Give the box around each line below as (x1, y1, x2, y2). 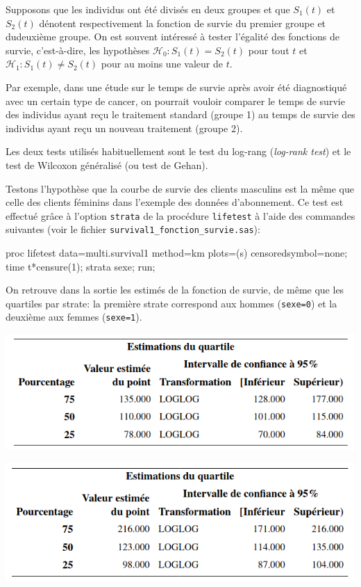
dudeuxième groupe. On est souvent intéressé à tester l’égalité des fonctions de (6, 29, 339, 44)
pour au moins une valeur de (101, 56, 223, 71)
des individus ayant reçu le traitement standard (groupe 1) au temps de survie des (6, 107, 355, 122)
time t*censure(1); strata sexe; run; (6, 259, 156, 273)
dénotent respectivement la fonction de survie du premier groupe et (39, 15, 326, 30)
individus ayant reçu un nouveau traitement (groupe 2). (6, 120, 243, 135)
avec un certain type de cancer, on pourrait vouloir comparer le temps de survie (6, 93, 345, 108)
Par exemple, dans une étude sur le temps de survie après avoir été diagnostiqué (6, 79, 347, 94)
